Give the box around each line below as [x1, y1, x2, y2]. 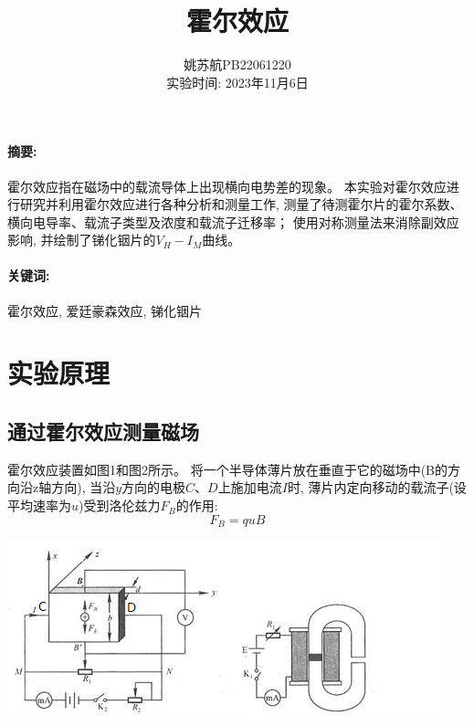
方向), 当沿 [51, 478, 116, 497]
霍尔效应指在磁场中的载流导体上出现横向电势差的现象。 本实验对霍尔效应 [7, 176, 447, 195]
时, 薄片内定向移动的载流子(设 [287, 478, 467, 497]
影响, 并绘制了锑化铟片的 [7, 230, 156, 249]
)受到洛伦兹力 [79, 496, 161, 515]
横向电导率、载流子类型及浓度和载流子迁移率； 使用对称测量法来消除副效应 [7, 212, 459, 231]
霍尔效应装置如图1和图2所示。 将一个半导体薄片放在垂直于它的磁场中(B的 [7, 459, 448, 479]
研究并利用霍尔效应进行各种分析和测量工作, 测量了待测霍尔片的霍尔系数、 [19, 195, 463, 214]
